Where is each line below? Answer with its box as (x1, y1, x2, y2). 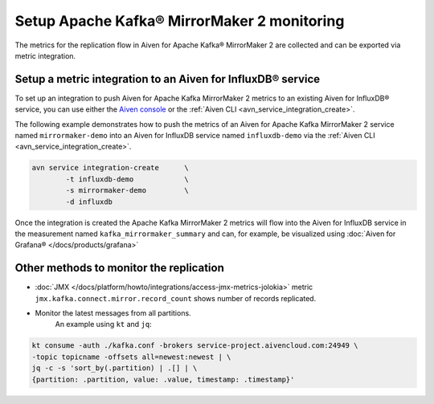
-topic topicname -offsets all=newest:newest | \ (31, 352, 231, 361)
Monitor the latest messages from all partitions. (35, 308, 192, 318)
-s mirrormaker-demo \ (65, 186, 189, 195)
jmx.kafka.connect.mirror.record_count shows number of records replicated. (35, 293, 317, 303)
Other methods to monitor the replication (14, 261, 224, 275)
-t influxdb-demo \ (65, 174, 189, 184)
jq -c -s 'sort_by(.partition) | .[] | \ (31, 364, 198, 373)
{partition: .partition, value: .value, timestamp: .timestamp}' (31, 374, 295, 384)
